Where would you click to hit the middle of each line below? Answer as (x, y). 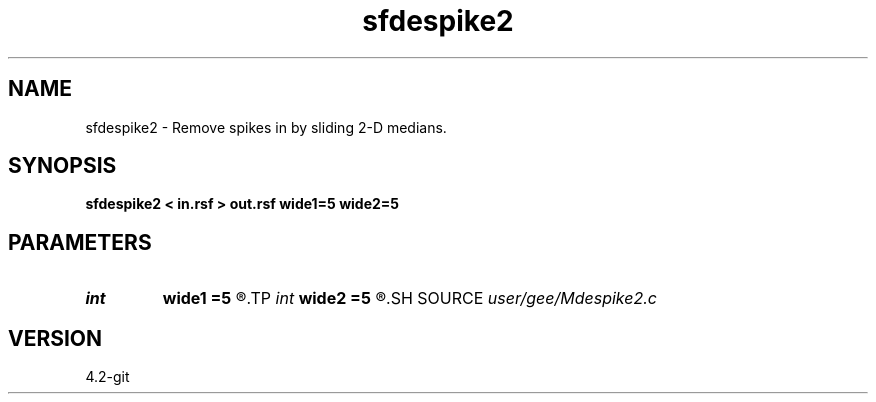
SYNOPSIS (62, 166)
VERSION (55, 338)
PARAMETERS (80, 242)
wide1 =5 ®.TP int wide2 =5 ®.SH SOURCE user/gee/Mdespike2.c (409, 298)
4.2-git (107, 377)
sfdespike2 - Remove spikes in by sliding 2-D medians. (266, 127)
